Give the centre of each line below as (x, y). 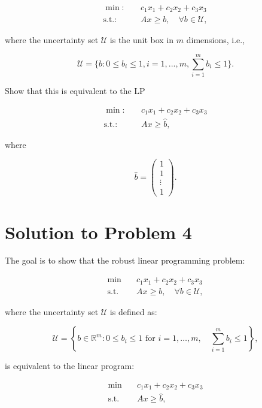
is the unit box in (142, 39)
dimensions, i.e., (216, 39)
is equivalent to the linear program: (70, 366)
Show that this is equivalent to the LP (75, 91)
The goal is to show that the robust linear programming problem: (125, 260)
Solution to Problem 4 (98, 232)
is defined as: (133, 311)
